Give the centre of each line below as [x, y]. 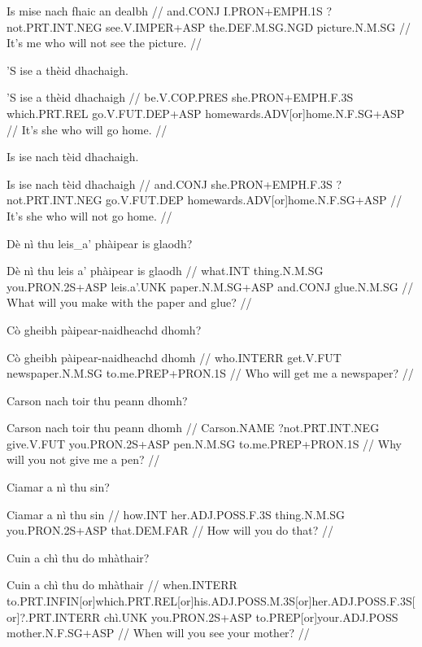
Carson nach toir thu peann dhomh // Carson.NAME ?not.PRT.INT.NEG [193, 428]
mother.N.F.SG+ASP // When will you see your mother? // [158, 633]
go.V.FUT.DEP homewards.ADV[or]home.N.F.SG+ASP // [254, 200]
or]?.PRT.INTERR [54, 616]
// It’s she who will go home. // [87, 129]
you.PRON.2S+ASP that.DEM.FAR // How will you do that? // [170, 530]
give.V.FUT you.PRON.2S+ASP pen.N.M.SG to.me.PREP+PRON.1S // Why [204, 443]
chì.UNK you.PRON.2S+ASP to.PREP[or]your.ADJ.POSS [251, 616]
